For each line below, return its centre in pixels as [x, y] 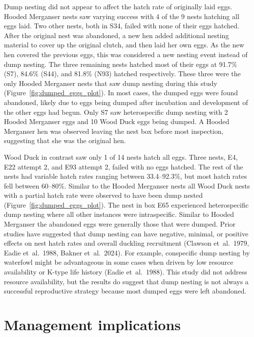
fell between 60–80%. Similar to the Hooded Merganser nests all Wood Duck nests [127, 185]
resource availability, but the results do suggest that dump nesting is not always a [126, 281]
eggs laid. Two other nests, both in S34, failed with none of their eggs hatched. [122, 26]
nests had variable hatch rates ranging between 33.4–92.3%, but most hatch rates [126, 176]
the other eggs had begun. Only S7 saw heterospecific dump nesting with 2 [116, 112]
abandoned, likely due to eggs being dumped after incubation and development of [126, 102]
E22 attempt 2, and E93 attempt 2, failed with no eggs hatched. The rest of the [124, 166]
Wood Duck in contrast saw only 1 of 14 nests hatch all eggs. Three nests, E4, [121, 157]
